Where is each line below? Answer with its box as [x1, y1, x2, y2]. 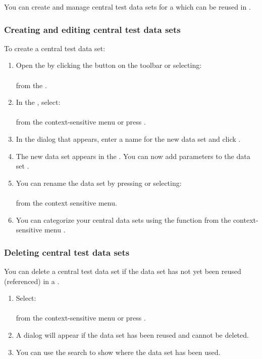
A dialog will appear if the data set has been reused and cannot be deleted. [16, 329, 249, 340]
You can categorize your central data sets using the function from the [16, 214, 231, 225]
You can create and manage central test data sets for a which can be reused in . [4, 2, 251, 12]
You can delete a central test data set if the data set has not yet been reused [4, 265, 241, 276]
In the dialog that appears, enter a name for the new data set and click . [16, 133, 241, 144]
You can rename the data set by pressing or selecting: [16, 177, 182, 188]
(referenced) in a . [4, 275, 60, 286]
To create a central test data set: [4, 43, 106, 53]
